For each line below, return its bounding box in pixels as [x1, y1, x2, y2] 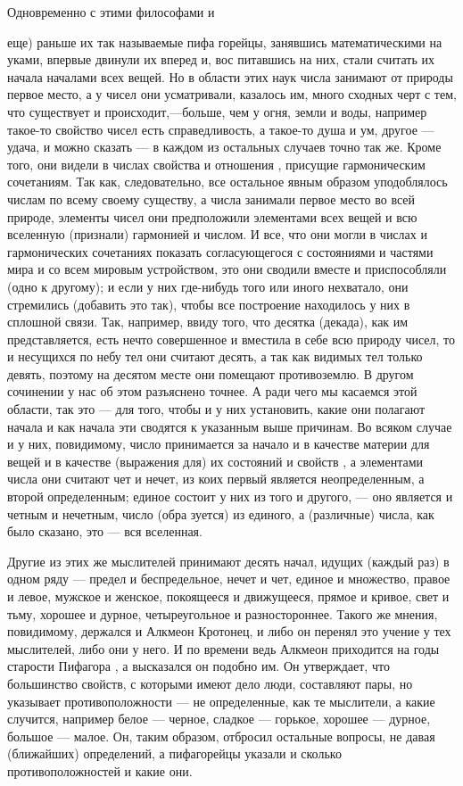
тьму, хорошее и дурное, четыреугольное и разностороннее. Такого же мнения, [7, 604, 438, 623]
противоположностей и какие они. [7, 761, 193, 780]
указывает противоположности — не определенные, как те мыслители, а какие [7, 691, 435, 710]
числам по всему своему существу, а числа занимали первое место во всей [7, 189, 416, 208]
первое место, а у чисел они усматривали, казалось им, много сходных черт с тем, [7, 85, 457, 103]
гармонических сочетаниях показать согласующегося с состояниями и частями [7, 242, 434, 261]
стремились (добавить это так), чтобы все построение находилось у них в [7, 294, 410, 313]
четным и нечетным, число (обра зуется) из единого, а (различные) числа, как [7, 504, 434, 523]
